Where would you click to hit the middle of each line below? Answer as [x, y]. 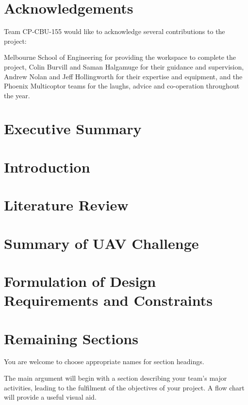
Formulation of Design [80, 281]
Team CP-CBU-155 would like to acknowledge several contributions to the [115, 31]
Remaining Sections [71, 338]
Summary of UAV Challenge [101, 243]
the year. [17, 95]
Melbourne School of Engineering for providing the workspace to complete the [120, 57]
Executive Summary [73, 129]
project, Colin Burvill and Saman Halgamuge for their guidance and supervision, [124, 66]
